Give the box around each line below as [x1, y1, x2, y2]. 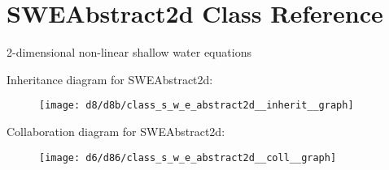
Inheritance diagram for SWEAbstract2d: [7, 70, 213, 87]
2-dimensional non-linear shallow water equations [7, 44, 251, 61]
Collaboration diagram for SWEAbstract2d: [7, 122, 225, 139]
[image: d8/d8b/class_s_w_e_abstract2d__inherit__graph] [39, 100, 354, 112]
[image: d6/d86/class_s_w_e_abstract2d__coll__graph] [39, 151, 337, 164]
